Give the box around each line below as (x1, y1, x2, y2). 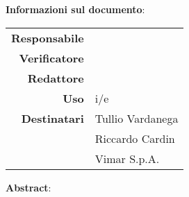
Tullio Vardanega (94, 110, 179, 126)
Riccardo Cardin (94, 130, 175, 146)
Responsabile (11, 29, 84, 46)
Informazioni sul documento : (6, 2, 145, 16)
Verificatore (19, 49, 84, 66)
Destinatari (21, 110, 84, 126)
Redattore (27, 69, 84, 86)
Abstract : (6, 180, 51, 194)
